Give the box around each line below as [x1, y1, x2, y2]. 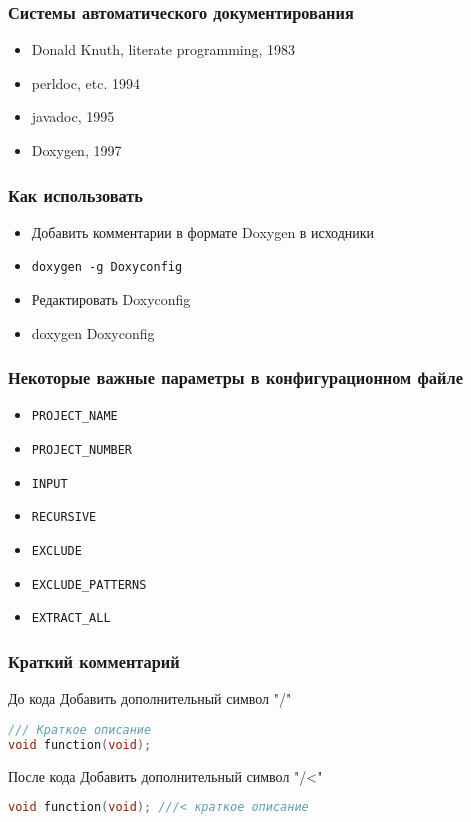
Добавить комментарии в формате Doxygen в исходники [31, 221, 375, 242]
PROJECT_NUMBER [31, 443, 133, 458]
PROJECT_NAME [31, 409, 118, 424]
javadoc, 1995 [31, 106, 115, 127]
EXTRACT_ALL [31, 611, 111, 626]
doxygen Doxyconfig [31, 322, 155, 343]
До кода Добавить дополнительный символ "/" [8, 688, 292, 709]
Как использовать [8, 182, 143, 207]
